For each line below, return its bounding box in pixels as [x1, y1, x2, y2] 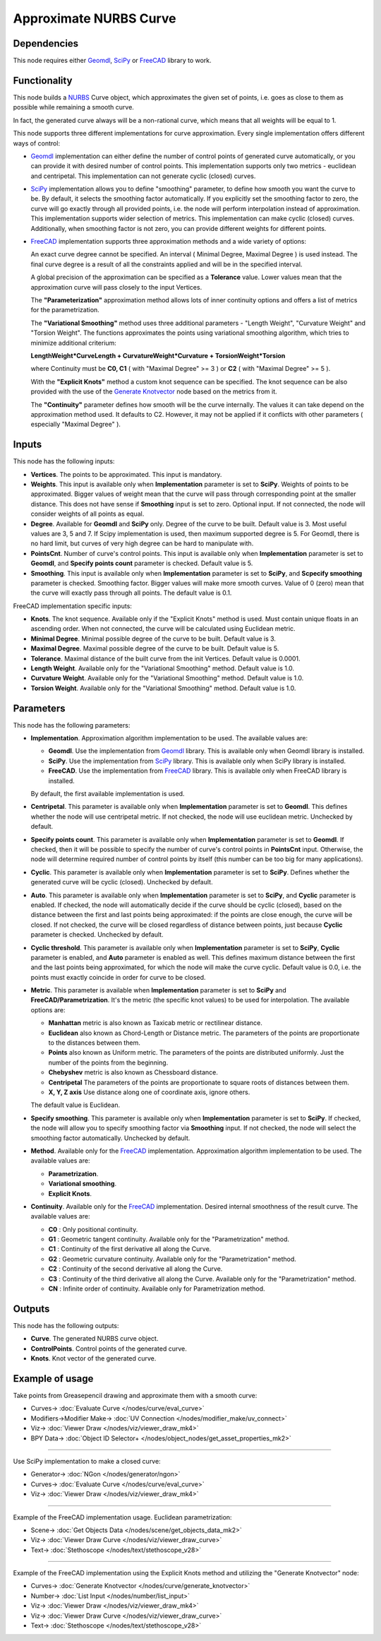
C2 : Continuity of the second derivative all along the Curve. [48, 1264, 223, 1273]
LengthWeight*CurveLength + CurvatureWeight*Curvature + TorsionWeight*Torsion [30, 351, 286, 360]
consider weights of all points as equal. [30, 509, 145, 519]
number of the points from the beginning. [48, 1058, 169, 1067]
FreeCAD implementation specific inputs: [13, 601, 132, 610]
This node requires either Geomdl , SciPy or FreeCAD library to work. [13, 57, 212, 65]
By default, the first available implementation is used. [30, 790, 185, 798]
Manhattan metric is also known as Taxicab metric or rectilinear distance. [48, 1019, 262, 1027]
